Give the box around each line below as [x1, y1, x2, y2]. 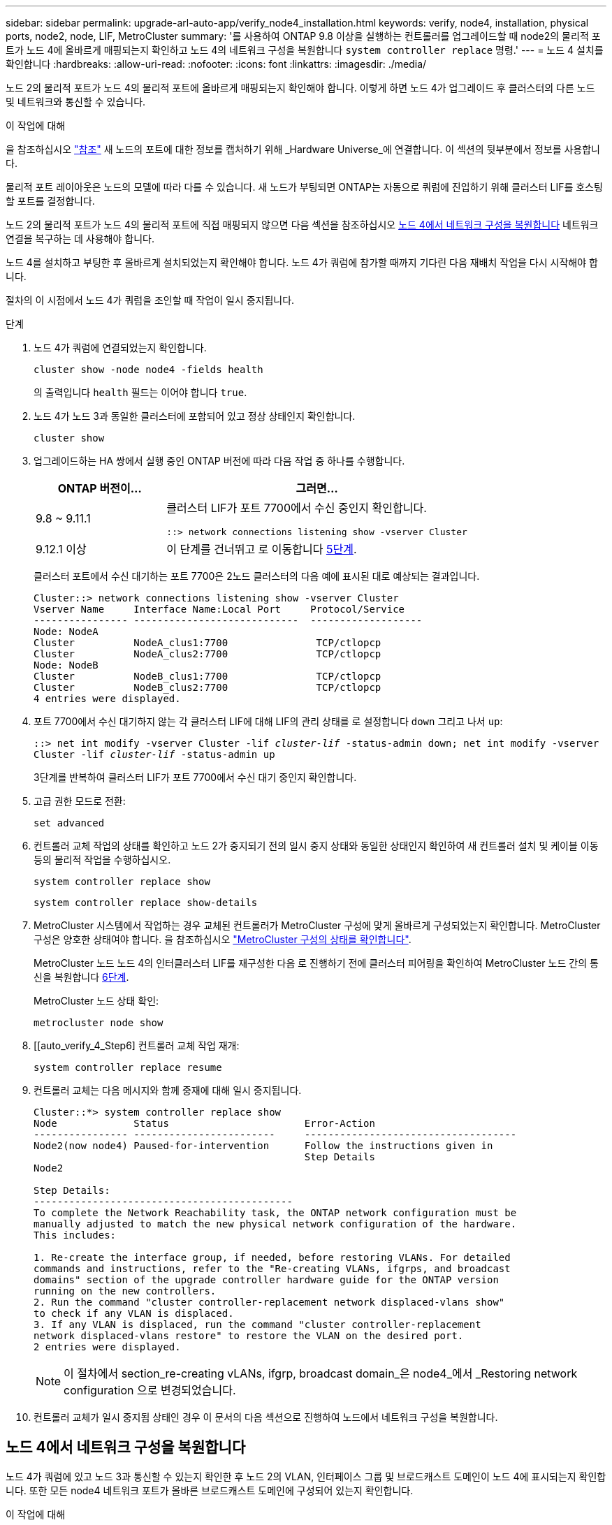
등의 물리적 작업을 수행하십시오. [34, 854, 171, 866]
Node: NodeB [34, 659, 99, 671]
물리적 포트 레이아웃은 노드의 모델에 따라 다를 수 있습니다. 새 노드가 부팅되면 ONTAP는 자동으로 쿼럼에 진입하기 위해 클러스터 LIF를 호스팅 [6, 181, 603, 193]
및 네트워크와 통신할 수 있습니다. [6, 96, 146, 108]
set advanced [34, 817, 105, 829]
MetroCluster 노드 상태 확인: [34, 995, 159, 1007]
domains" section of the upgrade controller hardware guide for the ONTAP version [34, 1274, 499, 1285]
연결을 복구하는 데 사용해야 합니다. [6, 233, 154, 245]
